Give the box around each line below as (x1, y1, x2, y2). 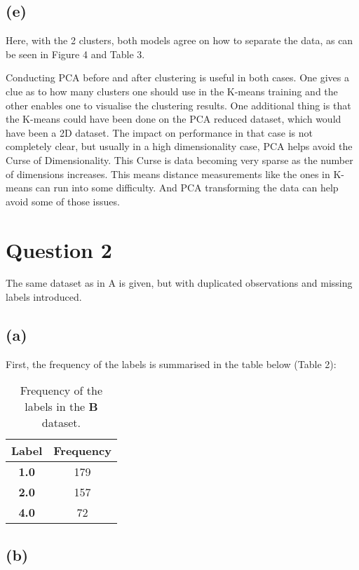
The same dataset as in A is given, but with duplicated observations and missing (6, 276, 353, 290)
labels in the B (25, 398, 98, 415)
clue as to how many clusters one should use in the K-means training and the (6, 83, 338, 98)
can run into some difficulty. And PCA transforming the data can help (35, 180, 339, 195)
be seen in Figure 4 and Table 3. (6, 46, 145, 61)
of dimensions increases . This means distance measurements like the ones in (6, 166, 330, 181)
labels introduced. (6, 290, 82, 304)
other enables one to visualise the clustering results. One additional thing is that (6, 97, 351, 112)
